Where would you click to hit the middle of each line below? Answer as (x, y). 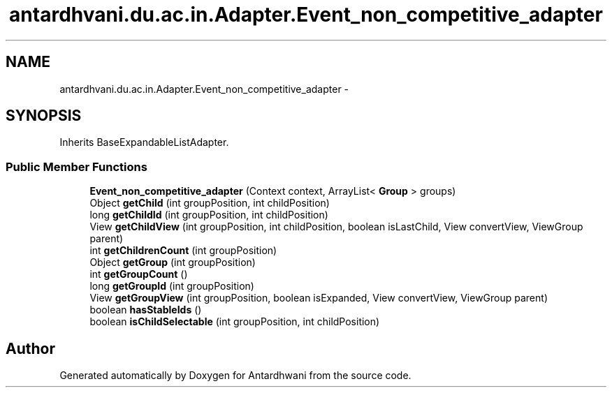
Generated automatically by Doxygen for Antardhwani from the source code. (235, 376)
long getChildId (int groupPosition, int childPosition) (209, 215)
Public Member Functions (76, 166)
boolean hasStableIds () (146, 310)
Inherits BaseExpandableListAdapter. (144, 142)
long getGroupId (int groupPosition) (172, 286)
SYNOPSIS (44, 116)
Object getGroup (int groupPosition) (173, 262)
